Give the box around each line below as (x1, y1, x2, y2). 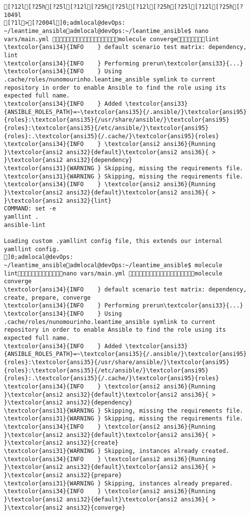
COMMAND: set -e (4, 205, 56, 212)
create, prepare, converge (4, 294, 91, 301)
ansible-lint (4, 221, 46, 228)
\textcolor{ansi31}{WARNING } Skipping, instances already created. (4, 448, 230, 455)
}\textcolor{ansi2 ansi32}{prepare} (4, 472, 122, 479)
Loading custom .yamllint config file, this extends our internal (4, 238, 223, 245)
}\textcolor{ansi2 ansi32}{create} (4, 439, 119, 447)
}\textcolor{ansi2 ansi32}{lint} (4, 197, 111, 204)
